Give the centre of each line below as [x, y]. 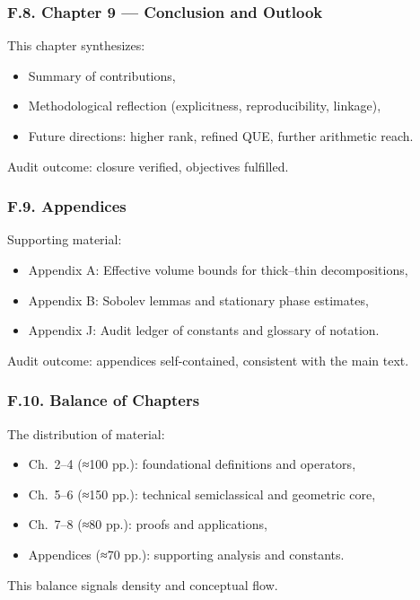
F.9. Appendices [67, 206]
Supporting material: [65, 239]
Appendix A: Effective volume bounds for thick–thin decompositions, [218, 269]
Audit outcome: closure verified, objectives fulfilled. [148, 166]
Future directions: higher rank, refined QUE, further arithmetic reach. [221, 136]
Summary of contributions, [102, 75]
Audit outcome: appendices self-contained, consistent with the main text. [208, 360]
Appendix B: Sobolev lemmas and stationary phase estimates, [198, 300]
